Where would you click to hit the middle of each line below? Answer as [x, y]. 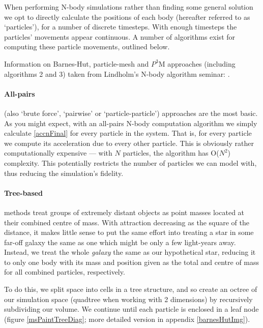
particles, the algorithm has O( [171, 153]
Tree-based [24, 192]
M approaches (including [197, 63]
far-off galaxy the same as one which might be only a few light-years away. [120, 242]
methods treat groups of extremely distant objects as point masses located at [124, 212]
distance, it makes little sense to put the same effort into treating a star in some [129, 232]
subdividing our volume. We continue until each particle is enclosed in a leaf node [131, 309]
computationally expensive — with [58, 153]
